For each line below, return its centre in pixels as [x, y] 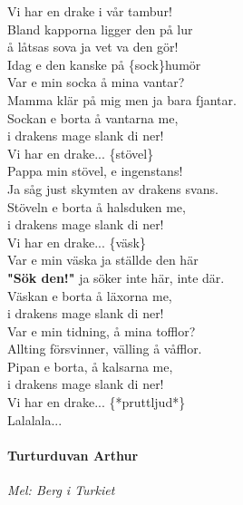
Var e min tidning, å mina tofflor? [102, 330]
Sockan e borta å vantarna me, [93, 117]
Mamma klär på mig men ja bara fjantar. [122, 99]
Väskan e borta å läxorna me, [90, 295]
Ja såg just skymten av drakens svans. [113, 188]
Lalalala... [35, 419]
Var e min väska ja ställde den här [103, 260]
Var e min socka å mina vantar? [96, 82]
